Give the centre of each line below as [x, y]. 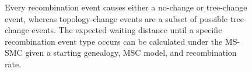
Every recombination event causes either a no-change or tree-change [126, 7]
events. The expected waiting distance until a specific [127, 30]
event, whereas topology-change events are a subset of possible [116, 18]
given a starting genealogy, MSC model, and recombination [131, 53]
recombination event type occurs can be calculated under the [114, 41]
